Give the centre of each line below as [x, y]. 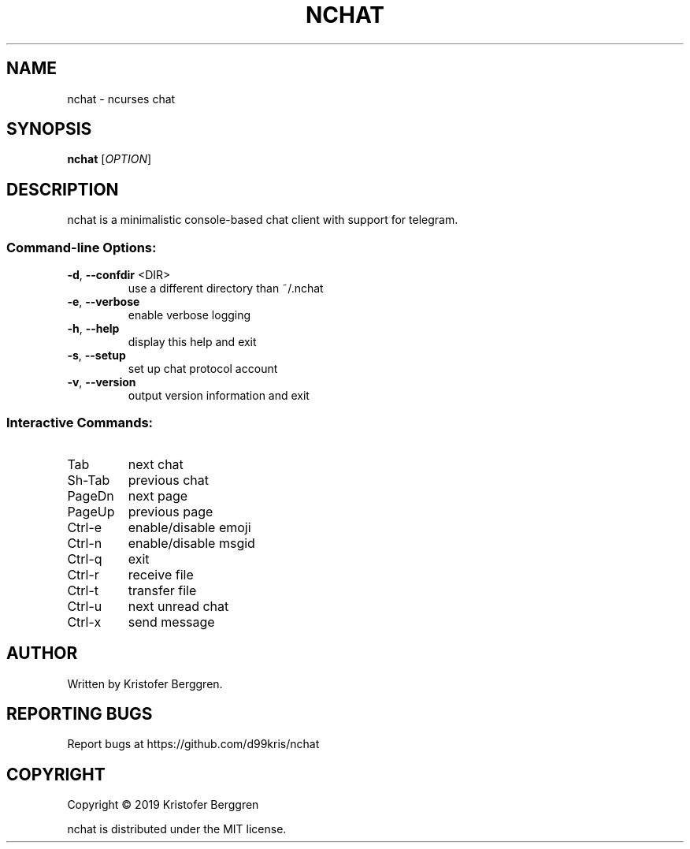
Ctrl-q [85, 559]
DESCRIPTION [63, 189]
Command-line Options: [82, 247]
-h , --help [93, 329]
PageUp [91, 511]
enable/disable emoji [189, 527]
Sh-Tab [89, 480]
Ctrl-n [85, 543]
